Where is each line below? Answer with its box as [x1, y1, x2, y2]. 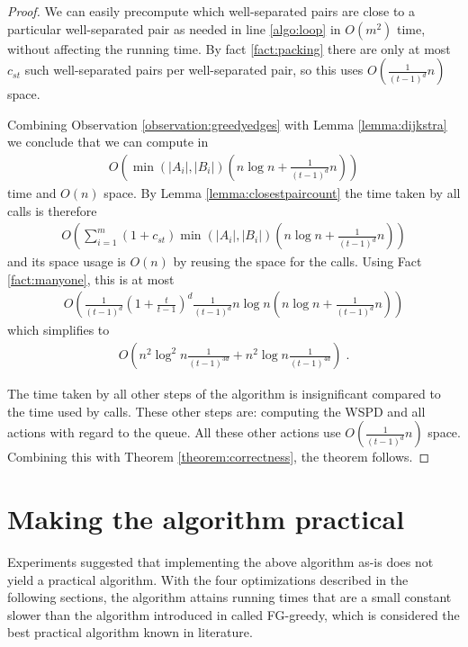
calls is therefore [7, 201, 97, 220]
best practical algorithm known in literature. [7, 623, 253, 642]
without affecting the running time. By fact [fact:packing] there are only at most [7, 39, 451, 58]
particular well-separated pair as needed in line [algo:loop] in [7, 19, 341, 38]
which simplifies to [7, 320, 110, 339]
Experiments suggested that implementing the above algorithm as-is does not [7, 552, 434, 571]
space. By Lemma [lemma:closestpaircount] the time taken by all [103, 184, 461, 202]
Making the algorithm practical [7, 500, 405, 537]
